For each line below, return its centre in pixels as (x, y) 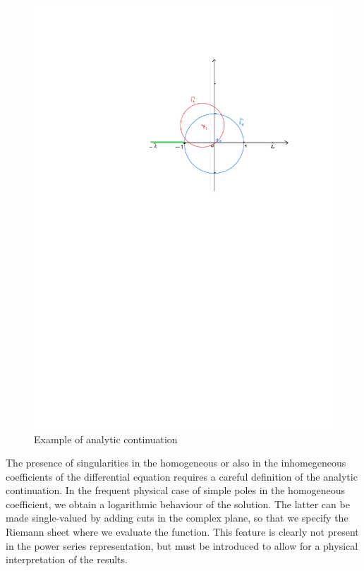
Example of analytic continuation (106, 439)
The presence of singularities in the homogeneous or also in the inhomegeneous (176, 463)
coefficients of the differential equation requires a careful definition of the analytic (182, 476)
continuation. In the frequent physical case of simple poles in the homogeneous (176, 490)
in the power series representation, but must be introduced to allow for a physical (182, 545)
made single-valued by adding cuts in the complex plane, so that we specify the (177, 518)
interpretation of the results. (67, 559)
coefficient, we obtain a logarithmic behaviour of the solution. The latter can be (178, 504)
